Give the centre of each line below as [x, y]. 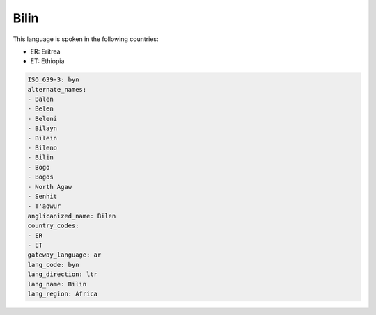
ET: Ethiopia [47, 61]
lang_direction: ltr [62, 274]
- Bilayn [42, 128]
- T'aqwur [44, 206]
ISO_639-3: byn [53, 80]
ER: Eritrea [45, 51]
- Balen [40, 99]
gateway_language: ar [64, 255]
